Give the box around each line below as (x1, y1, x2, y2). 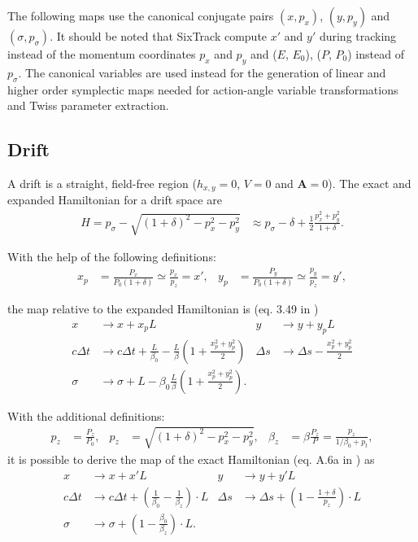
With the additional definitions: (7, 407, 165, 424)
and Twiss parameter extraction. (7, 97, 169, 114)
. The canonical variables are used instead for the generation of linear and (18, 63, 386, 81)
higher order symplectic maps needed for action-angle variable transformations (7, 81, 398, 98)
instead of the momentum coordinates (7, 46, 196, 62)
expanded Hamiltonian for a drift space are (7, 191, 222, 208)
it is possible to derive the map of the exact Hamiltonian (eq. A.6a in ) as (7, 450, 375, 467)
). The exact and (328, 174, 411, 191)
